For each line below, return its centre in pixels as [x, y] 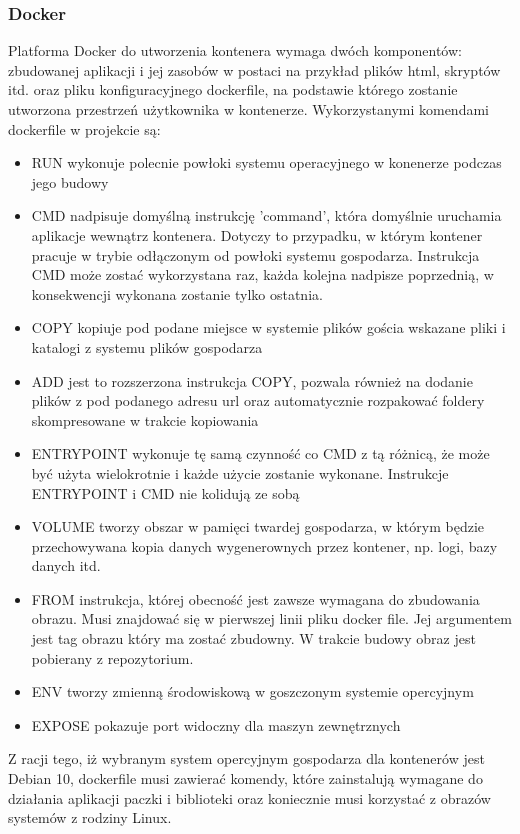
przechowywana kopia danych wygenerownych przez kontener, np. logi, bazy [264, 545]
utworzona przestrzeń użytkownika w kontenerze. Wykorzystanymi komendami [248, 109]
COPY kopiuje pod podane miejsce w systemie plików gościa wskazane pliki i [268, 327]
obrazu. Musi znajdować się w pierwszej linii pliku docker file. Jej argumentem [271, 618]
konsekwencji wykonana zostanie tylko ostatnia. [177, 293]
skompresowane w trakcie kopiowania [145, 419]
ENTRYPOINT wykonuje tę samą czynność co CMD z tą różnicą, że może [260, 453]
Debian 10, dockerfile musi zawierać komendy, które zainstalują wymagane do [245, 778]
